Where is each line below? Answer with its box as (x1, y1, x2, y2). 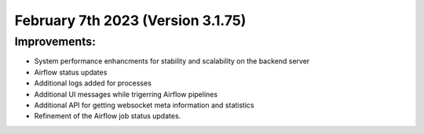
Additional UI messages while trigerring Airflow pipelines (34, 89, 218, 99)
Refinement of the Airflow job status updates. (34, 111, 181, 121)
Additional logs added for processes (34, 78, 152, 88)
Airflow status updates (34, 67, 108, 77)
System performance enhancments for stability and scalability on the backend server (34, 56, 310, 66)
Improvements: (14, 34, 96, 49)
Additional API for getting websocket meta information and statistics (34, 100, 254, 110)
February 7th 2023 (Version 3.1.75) (14, 12, 247, 29)
